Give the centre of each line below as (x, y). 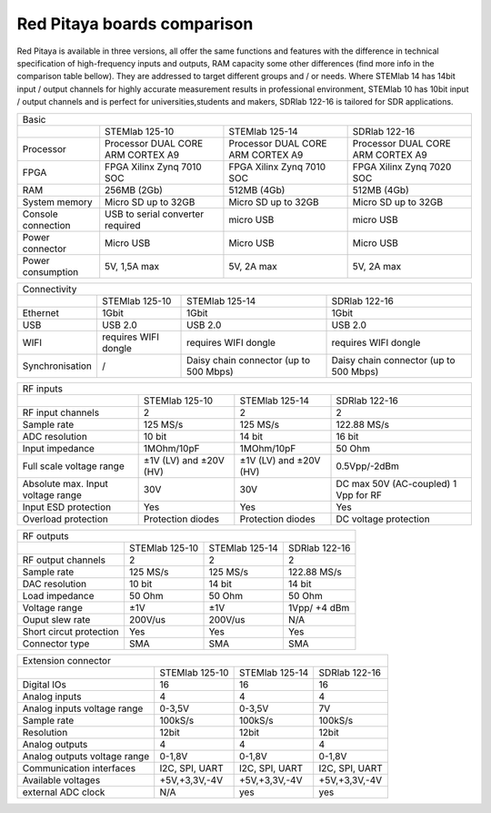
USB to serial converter (155, 214)
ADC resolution (55, 436)
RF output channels (64, 560)
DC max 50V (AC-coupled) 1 (396, 483)
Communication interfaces (79, 767)
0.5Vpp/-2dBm (368, 466)
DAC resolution (55, 584)
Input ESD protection (67, 507)
